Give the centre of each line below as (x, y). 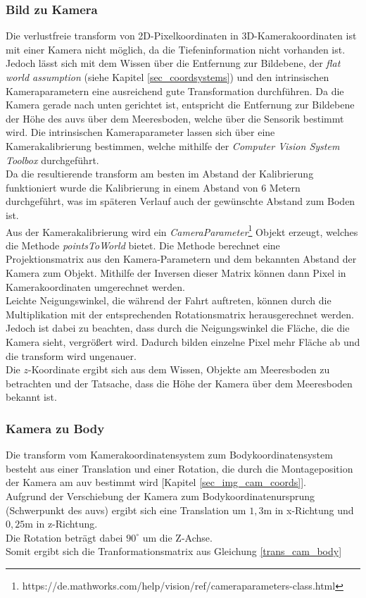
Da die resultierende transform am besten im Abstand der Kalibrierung (160, 174)
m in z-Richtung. (61, 524)
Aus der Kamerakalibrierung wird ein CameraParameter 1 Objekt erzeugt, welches (182, 230)
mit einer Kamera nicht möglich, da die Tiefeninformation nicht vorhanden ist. (176, 49)
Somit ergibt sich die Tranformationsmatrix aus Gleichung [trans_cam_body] (174, 551)
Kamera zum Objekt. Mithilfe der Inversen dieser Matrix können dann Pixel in (176, 272)
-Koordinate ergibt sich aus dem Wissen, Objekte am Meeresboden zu (179, 369)
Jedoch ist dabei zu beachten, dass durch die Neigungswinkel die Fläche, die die (178, 328)
